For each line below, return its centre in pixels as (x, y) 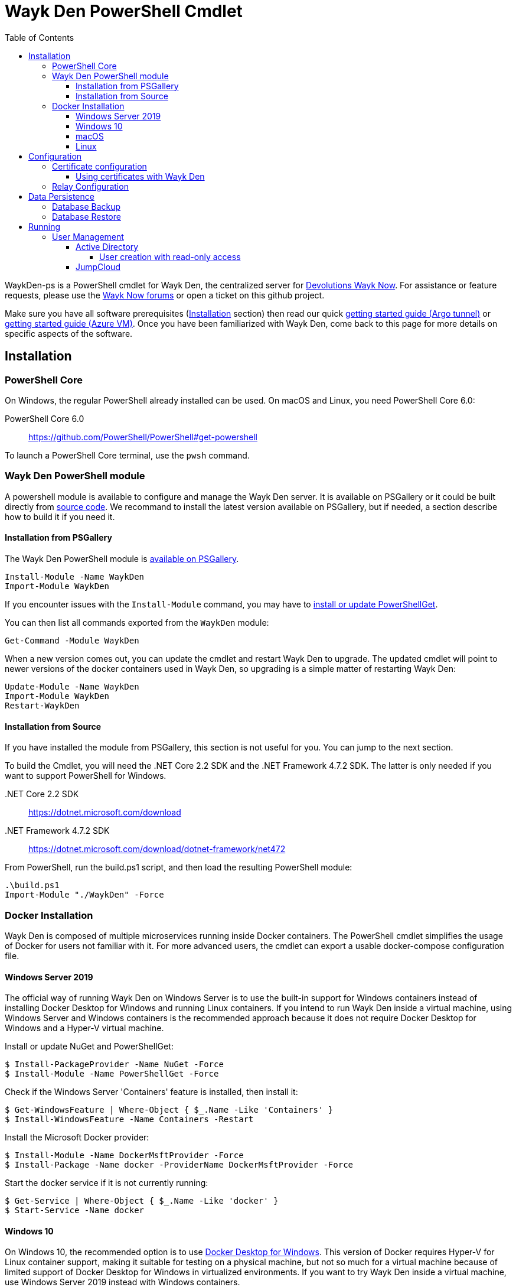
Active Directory (107, 246)
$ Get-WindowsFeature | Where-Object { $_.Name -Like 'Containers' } (169, 1110)
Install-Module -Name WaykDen (75, 576)
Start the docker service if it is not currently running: (107, 1183)
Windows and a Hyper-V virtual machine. (84, 1028)
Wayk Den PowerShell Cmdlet (124, 11)
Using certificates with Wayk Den (140, 176)
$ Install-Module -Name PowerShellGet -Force (112, 1074)
